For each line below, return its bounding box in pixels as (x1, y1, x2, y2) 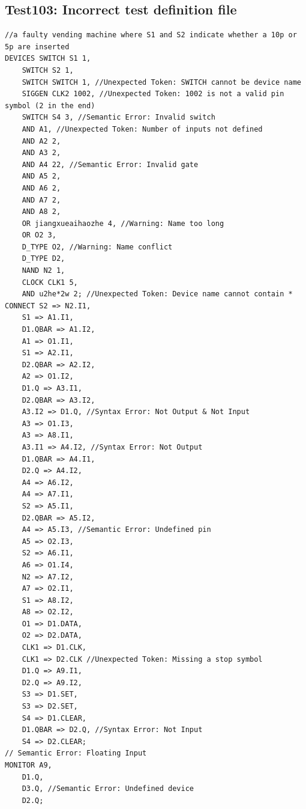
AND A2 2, (22, 136, 61, 145)
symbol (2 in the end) (5, 101, 95, 110)
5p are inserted (5, 42, 70, 51)
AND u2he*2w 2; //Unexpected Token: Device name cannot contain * (22, 290, 293, 299)
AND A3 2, (22, 148, 61, 157)
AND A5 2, (22, 172, 61, 181)
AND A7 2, (22, 195, 61, 204)
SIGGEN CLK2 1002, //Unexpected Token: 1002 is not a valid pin (22, 90, 284, 99)
